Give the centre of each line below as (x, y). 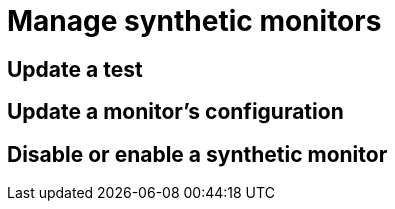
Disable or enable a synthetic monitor (197, 154)
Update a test (75, 69)
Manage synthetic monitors (194, 21)
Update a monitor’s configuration (175, 112)
